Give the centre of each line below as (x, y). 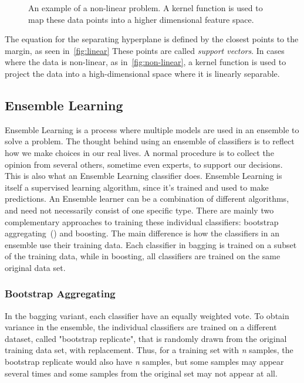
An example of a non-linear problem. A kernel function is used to (146, 8)
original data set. (35, 267)
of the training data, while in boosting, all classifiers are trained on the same (143, 256)
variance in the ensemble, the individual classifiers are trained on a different (141, 327)
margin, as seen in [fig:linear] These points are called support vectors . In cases (145, 50)
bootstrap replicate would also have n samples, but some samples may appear (144, 362)
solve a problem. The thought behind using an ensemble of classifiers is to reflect (150, 141)
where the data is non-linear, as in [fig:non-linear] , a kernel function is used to (146, 62)
